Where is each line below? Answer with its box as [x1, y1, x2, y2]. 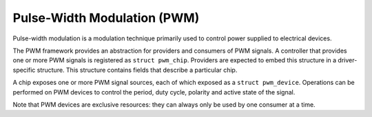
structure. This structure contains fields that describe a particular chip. [37, 66, 238, 74]
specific [12, 66, 36, 74]
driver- [338, 56, 358, 64]
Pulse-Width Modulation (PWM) [12, 10, 200, 25]
